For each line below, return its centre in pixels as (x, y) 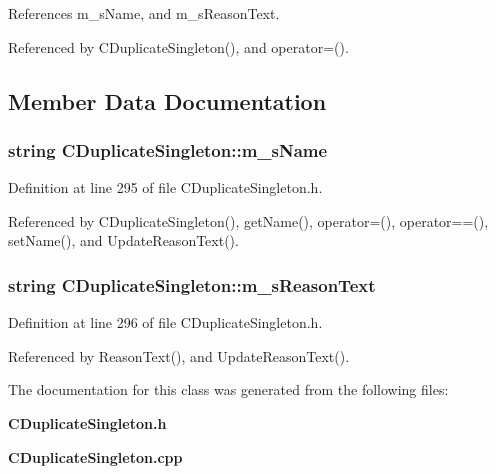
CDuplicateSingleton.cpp (95, 456)
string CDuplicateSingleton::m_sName (168, 149)
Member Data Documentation (167, 100)
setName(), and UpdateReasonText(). (123, 240)
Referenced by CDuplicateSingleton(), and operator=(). (178, 46)
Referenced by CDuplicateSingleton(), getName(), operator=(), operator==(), (248, 220)
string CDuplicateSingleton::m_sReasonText (192, 284)
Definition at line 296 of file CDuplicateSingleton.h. (165, 322)
